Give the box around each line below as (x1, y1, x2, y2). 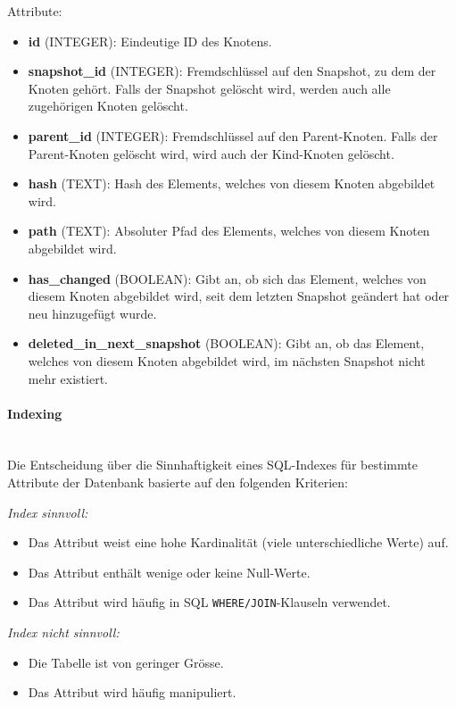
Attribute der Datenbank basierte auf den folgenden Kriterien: (7, 473, 349, 492)
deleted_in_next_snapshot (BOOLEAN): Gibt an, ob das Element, (28, 334, 425, 353)
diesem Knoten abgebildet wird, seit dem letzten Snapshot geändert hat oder (28, 287, 450, 305)
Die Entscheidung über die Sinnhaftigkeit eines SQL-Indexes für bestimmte (7, 455, 418, 474)
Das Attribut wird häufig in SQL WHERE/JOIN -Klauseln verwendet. (28, 593, 391, 611)
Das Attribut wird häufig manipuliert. (28, 683, 236, 702)
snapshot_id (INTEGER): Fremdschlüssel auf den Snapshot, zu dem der (28, 62, 436, 80)
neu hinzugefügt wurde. (28, 304, 157, 322)
